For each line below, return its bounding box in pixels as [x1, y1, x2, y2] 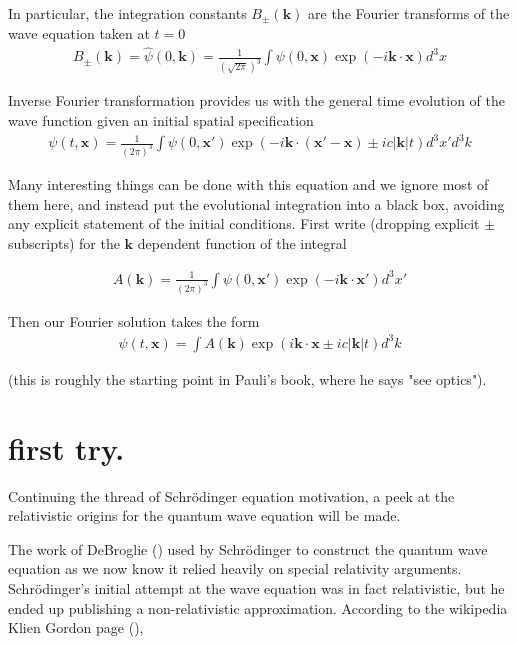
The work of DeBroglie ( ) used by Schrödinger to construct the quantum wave [8, 538, 488, 559]
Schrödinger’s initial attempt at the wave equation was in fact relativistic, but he [8, 577, 505, 598]
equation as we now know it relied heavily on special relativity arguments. [8, 558, 462, 579]
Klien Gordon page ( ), [8, 617, 144, 638]
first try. [8, 427, 125, 468]
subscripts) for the [8, 232, 120, 253]
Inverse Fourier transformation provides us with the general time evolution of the [8, 90, 506, 111]
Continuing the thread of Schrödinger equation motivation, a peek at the [8, 485, 455, 506]
